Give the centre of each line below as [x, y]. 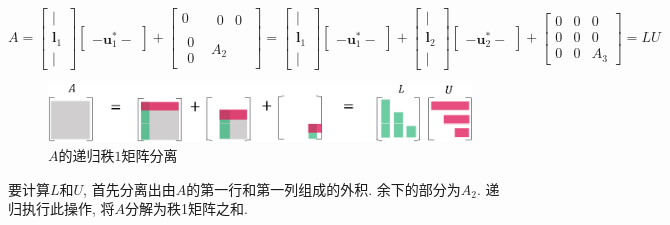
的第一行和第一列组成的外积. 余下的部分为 [323, 188]
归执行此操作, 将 [61, 208]
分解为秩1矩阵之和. [186, 208]
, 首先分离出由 [129, 188]
